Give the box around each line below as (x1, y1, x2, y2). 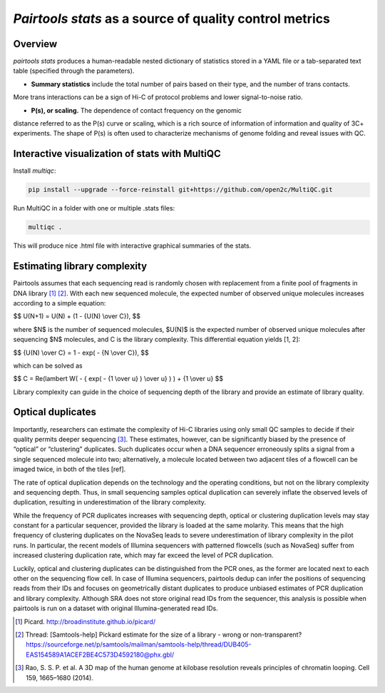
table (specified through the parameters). (13, 66, 135, 75)
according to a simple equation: (13, 298, 106, 307)
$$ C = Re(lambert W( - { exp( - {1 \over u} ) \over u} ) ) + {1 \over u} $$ (13, 375, 224, 383)
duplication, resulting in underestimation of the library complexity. (13, 498, 207, 507)
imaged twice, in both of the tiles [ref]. (13, 465, 126, 474)
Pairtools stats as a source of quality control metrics (13, 11, 331, 26)
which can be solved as (13, 361, 83, 370)
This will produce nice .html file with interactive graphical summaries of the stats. (13, 241, 252, 250)
